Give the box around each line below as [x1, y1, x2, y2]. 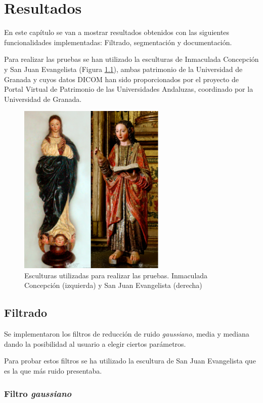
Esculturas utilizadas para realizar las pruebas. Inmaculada [24, 270, 208, 280]
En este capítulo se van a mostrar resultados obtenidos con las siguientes [4, 27, 230, 38]
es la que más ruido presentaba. [4, 365, 102, 376]
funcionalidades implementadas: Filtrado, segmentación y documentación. [4, 36, 232, 47]
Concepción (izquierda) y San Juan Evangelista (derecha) [24, 280, 202, 290]
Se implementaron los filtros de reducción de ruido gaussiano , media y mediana [4, 328, 249, 339]
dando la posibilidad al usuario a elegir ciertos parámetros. [4, 338, 186, 349]
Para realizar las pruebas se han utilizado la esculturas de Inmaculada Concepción [4, 54, 259, 64]
